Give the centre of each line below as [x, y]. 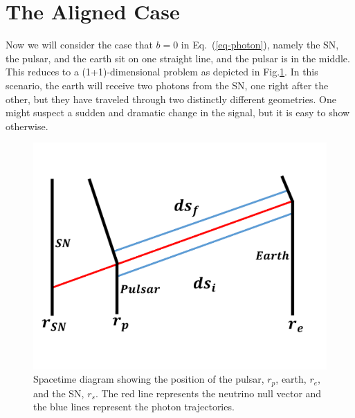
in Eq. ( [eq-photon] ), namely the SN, [260, 45]
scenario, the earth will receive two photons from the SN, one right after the [167, 85]
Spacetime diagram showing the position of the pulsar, [149, 379]
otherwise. [27, 126]
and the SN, [59, 393]
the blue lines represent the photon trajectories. [134, 407]
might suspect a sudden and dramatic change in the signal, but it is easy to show [178, 112]
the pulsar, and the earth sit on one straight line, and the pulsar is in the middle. [178, 58]
